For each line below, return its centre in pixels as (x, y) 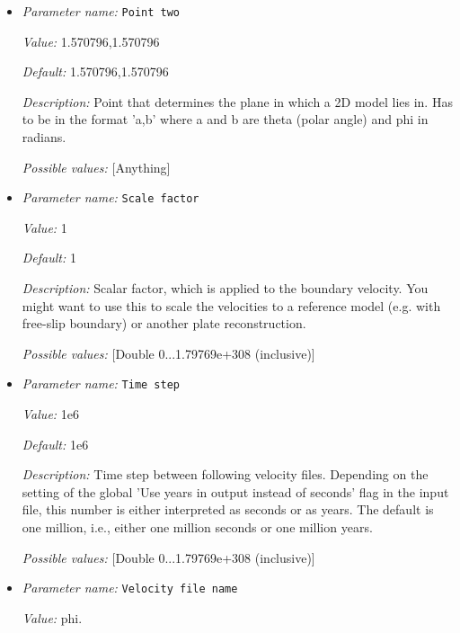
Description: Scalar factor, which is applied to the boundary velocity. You (225, 288)
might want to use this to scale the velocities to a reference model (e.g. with (231, 305)
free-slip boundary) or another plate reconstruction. (164, 323)
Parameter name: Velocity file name (130, 588)
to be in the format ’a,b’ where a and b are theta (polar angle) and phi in (225, 119)
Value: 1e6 (51, 414)
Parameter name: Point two (101, 11)
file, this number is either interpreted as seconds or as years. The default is (228, 509)
